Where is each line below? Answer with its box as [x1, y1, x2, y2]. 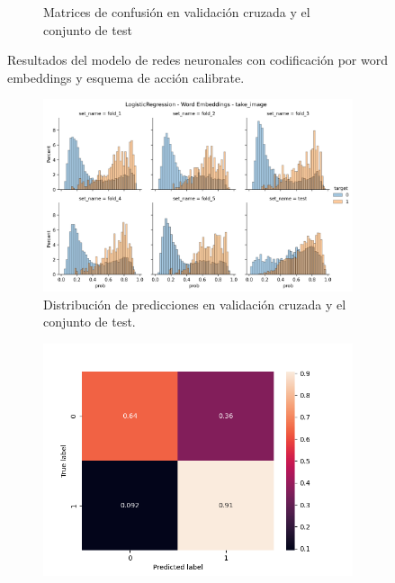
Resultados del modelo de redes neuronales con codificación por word [7, 50, 388, 69]
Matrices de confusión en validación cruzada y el [43, 3, 310, 21]
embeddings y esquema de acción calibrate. [7, 67, 245, 86]
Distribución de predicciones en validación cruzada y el [43, 294, 346, 313]
